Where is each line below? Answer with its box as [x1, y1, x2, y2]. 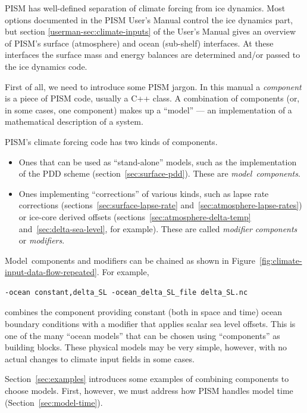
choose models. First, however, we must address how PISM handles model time [5, 384, 293, 397]
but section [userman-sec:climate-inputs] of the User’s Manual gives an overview [5, 25, 296, 38]
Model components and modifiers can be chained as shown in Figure [5, 254, 255, 266]
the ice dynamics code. [5, 60, 87, 72]
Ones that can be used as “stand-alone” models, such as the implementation [18, 155, 297, 168]
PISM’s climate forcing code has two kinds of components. [5, 135, 218, 147]
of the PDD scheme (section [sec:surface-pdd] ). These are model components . [18, 167, 300, 180]
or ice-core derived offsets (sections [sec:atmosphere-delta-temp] [18, 210, 251, 223]
